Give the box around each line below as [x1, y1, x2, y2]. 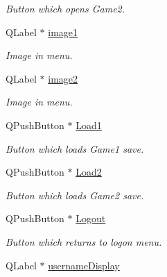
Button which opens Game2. [6, 1, 125, 15]
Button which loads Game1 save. [6, 141, 144, 156]
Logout [76, 211, 106, 226]
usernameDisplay [48, 258, 120, 272]
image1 [48, 24, 78, 39]
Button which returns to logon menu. [6, 234, 162, 249]
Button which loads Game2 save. [6, 187, 144, 202]
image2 [48, 71, 78, 85]
